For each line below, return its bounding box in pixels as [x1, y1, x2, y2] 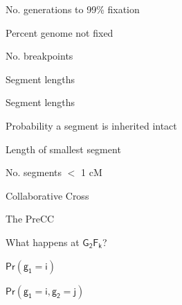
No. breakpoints [6, 49, 73, 63]
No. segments [6, 165, 62, 180]
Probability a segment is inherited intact [6, 118, 177, 132]
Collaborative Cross [6, 188, 89, 202]
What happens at [6, 234, 80, 249]
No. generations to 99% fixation [6, 2, 140, 16]
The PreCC [6, 211, 55, 226]
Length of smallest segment [6, 141, 121, 156]
